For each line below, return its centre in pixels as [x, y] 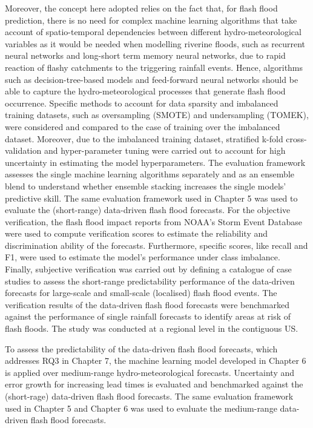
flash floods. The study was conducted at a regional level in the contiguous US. [152, 328]
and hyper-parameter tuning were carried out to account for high [165, 150]
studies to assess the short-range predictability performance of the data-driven [150, 281]
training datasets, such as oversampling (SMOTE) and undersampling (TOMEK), [157, 115]
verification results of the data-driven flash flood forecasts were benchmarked [147, 304]
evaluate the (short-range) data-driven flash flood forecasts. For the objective [148, 210]
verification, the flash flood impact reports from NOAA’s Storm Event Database [153, 221]
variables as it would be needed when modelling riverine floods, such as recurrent [155, 43]
